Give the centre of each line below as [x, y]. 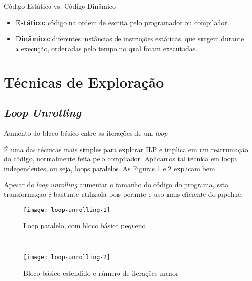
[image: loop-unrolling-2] [67, 257]
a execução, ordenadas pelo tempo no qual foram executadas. [106, 48]
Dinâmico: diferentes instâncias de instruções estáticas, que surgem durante [130, 39]
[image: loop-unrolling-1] [67, 210]
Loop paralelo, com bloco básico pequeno [84, 225]
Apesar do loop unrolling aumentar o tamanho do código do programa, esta [116, 184]
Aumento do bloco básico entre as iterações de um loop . [87, 132]
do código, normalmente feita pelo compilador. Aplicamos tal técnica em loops [121, 159]
